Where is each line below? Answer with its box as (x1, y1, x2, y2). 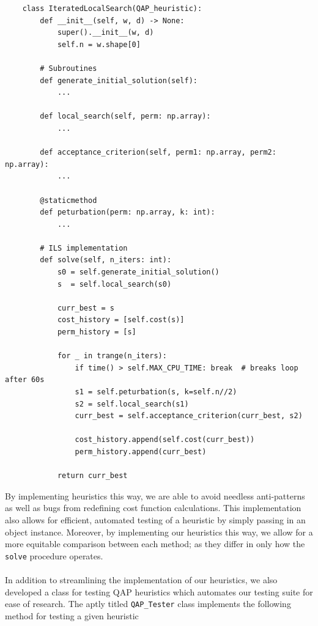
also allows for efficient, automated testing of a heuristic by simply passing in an (5, 513, 306, 526)
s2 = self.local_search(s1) (75, 399, 189, 408)
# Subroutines (40, 64, 97, 73)
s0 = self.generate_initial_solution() (57, 268, 220, 277)
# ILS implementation (40, 243, 128, 252)
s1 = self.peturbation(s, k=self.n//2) (75, 388, 237, 396)
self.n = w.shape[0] (57, 40, 141, 49)
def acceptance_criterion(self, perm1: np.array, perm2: (40, 148, 276, 157)
